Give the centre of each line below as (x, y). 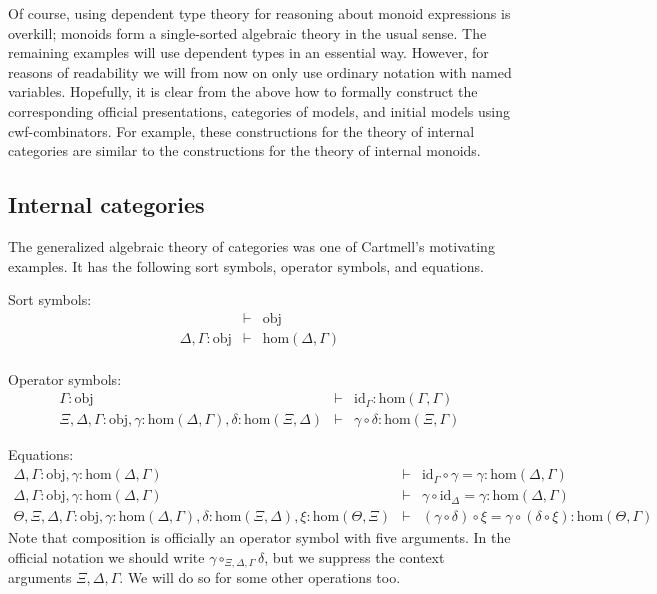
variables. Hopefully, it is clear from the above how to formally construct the (243, 91)
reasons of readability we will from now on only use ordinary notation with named (260, 71)
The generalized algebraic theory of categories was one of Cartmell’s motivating (251, 245)
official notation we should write (106, 556)
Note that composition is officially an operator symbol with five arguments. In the (259, 537)
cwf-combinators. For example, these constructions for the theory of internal (241, 130)
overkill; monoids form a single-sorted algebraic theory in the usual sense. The (247, 32)
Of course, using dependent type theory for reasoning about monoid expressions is (259, 13)
